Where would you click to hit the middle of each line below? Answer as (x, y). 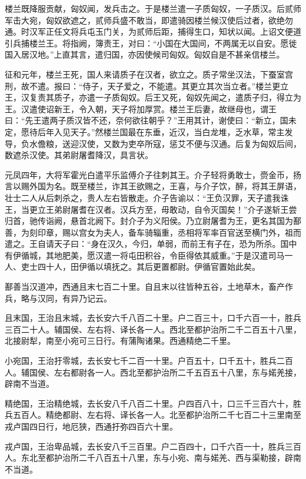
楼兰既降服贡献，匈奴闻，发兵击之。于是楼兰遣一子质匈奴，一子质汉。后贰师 (153, 8)
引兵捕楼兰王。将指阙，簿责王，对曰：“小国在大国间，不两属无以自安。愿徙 (151, 43)
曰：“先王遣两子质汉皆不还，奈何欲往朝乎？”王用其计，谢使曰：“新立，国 (147, 120)
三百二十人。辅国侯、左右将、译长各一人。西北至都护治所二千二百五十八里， (153, 329)
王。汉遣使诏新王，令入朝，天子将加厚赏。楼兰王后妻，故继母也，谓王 (141, 108)
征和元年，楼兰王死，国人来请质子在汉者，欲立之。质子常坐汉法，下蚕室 (145, 74)
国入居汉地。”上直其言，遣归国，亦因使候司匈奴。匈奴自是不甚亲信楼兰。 (145, 54)
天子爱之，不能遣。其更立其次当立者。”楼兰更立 (198, 86)
